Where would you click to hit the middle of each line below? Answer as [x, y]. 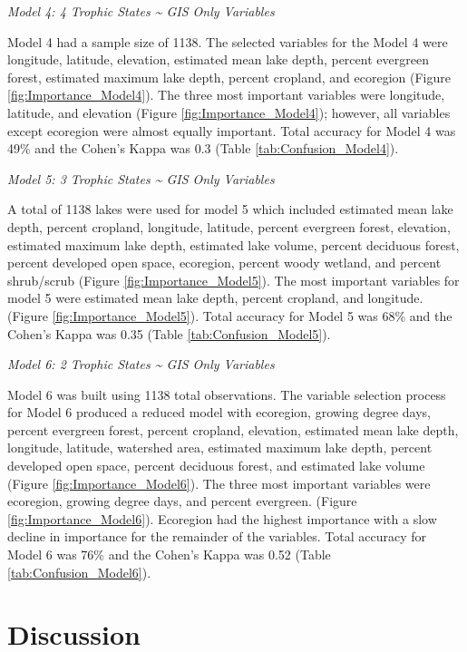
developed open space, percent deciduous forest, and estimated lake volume [216, 466]
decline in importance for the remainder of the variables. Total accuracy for [217, 536]
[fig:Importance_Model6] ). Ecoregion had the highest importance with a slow [222, 518]
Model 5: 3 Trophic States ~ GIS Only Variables [141, 178]
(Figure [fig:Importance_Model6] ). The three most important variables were [219, 483]
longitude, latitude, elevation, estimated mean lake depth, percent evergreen [218, 59]
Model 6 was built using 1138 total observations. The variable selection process [227, 394]
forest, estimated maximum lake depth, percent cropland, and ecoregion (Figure [229, 77]
